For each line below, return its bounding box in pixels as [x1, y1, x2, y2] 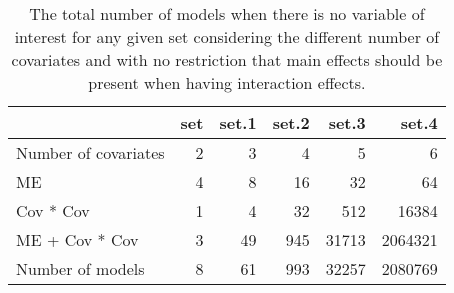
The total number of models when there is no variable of [29, 2, 425, 25]
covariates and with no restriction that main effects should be [11, 48, 443, 71]
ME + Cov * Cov [16, 228, 139, 251]
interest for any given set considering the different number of [14, 25, 440, 48]
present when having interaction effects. [88, 71, 366, 94]
